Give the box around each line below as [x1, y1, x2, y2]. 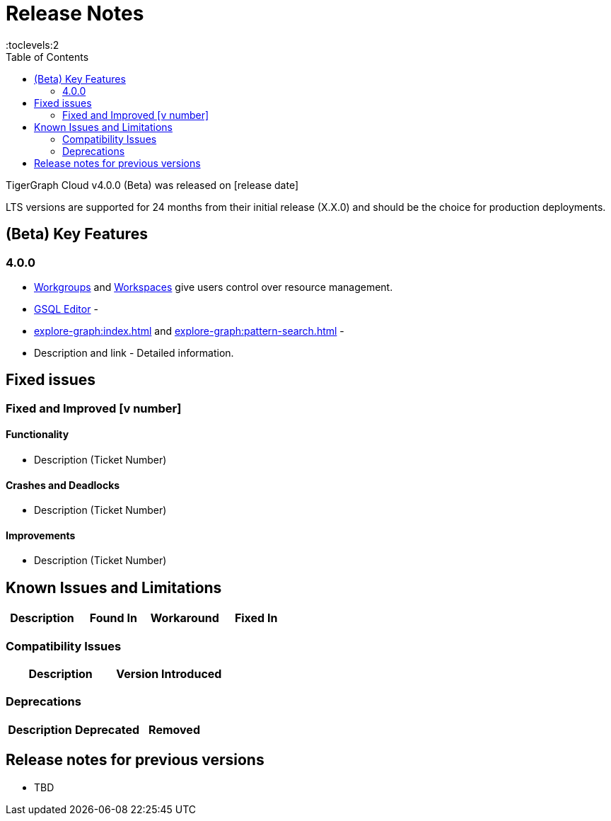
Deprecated [75, 722, 140, 737]
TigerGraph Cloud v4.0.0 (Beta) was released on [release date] [6, 178, 299, 191]
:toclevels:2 [6, 38, 59, 51]
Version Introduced [116, 667, 222, 682]
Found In [89, 611, 137, 626]
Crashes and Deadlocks [6, 478, 120, 491]
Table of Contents [6, 50, 89, 63]
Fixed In [234, 611, 278, 626]
